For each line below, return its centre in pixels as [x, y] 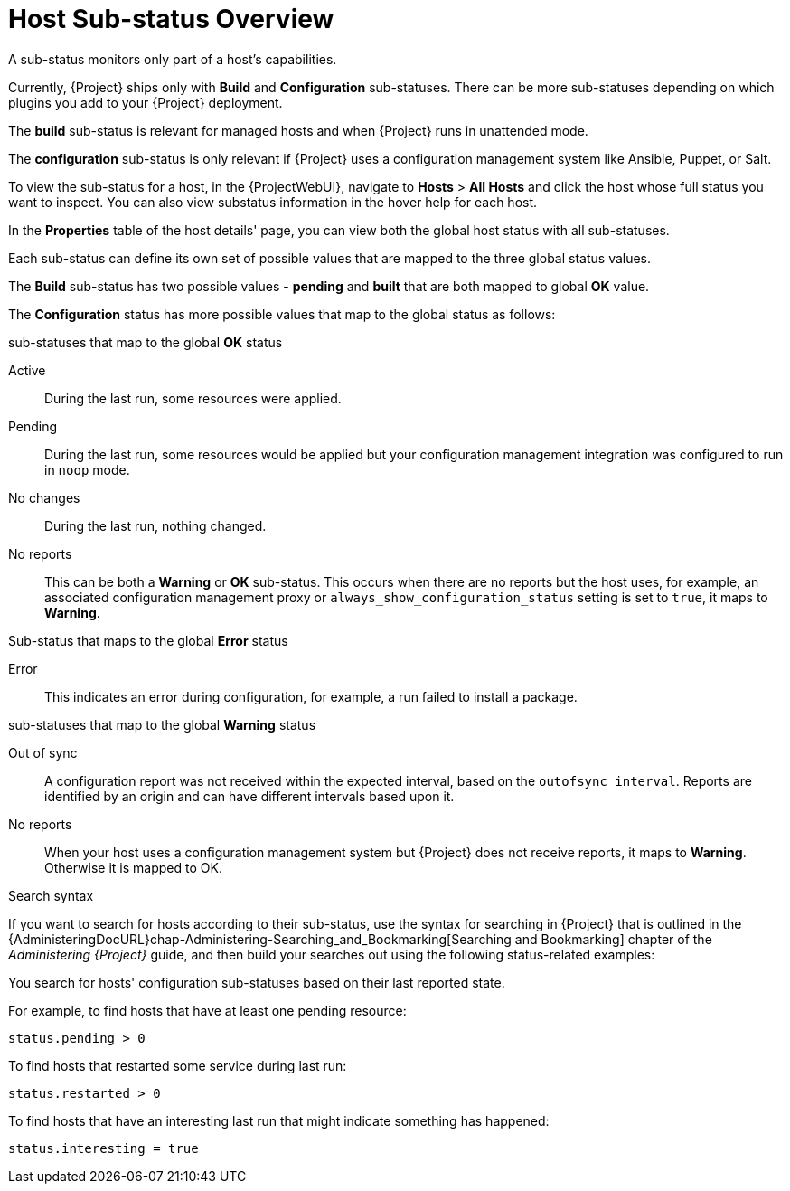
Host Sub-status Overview [171, 19]
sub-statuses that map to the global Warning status [162, 724]
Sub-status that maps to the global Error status [148, 640]
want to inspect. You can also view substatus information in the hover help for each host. [273, 202]
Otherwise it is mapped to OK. [133, 867]
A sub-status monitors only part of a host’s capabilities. [173, 59]
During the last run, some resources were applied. [193, 398]
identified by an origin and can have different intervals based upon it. [249, 796]
